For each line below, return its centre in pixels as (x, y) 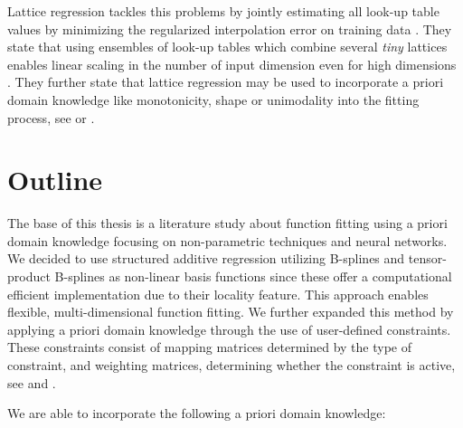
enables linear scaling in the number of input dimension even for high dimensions (232, 64)
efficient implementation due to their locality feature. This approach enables (218, 294)
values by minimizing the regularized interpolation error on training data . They (230, 29)
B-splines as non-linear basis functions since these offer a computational (253, 276)
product (29, 276)
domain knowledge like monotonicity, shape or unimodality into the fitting (213, 99)
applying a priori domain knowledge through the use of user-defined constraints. (229, 329)
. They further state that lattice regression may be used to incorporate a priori (226, 82)
